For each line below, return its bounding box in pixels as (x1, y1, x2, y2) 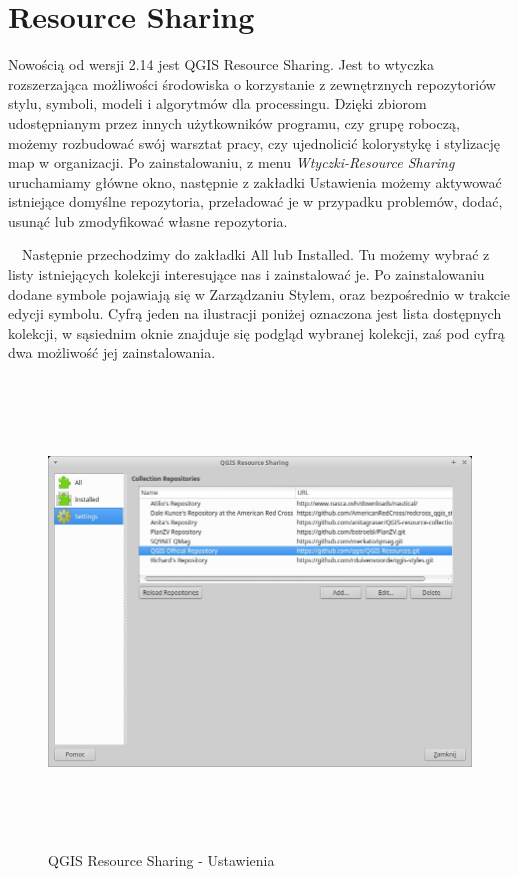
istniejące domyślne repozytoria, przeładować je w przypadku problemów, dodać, (8, 191, 503, 212)
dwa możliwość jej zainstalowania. (8, 342, 216, 363)
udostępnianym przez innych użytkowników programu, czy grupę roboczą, (8, 112, 460, 133)
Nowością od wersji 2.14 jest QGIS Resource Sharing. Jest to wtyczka (8, 54, 434, 75)
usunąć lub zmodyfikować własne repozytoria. (8, 210, 288, 231)
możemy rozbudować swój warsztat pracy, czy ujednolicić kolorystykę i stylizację (8, 132, 500, 153)
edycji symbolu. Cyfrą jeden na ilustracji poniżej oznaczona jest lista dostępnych (8, 303, 502, 324)
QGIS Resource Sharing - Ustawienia (48, 849, 275, 870)
